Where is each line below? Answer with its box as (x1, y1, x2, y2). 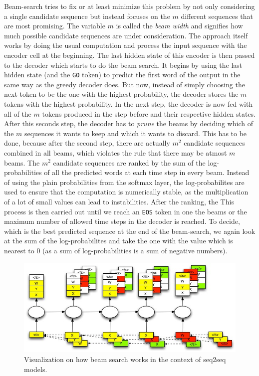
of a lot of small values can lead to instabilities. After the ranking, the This (4, 196, 234, 206)
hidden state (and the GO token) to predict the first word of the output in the (4, 69, 241, 80)
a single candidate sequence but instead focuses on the (4, 10, 170, 21)
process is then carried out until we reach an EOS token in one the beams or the (4, 206, 247, 216)
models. (24, 364, 47, 374)
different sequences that (181, 10, 253, 21)
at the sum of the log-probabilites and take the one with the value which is (4, 235, 233, 246)
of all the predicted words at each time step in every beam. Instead (44, 167, 250, 178)
